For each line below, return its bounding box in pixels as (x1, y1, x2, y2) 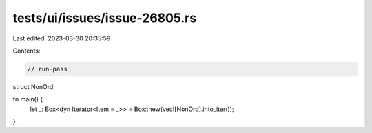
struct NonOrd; (12, 82, 55, 90)
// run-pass (27, 65, 68, 73)
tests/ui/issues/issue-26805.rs (12, 10, 197, 25)
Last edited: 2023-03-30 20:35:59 (12, 34, 111, 43)
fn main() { (12, 95, 43, 104)
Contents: (12, 47, 41, 55)
